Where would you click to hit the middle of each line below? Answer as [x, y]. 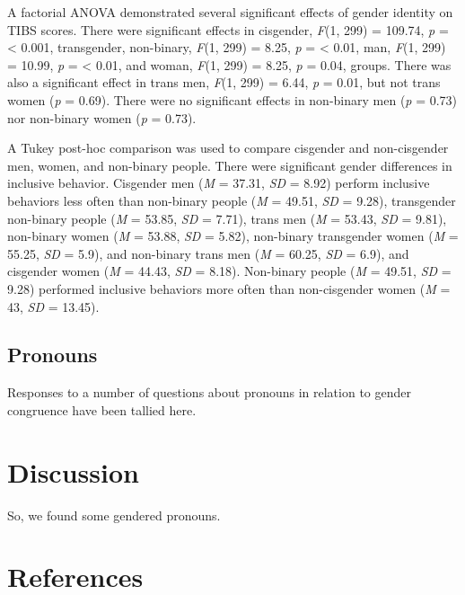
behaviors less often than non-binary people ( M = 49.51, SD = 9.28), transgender [232, 200]
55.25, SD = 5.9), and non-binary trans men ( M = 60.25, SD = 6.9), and [208, 253]
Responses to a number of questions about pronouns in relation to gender [210, 392]
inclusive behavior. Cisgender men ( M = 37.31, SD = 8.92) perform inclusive [219, 183]
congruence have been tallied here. [102, 409]
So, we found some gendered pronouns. [114, 515]
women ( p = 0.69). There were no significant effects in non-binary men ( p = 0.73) [232, 99]
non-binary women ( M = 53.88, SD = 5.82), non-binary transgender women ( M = [233, 236]
